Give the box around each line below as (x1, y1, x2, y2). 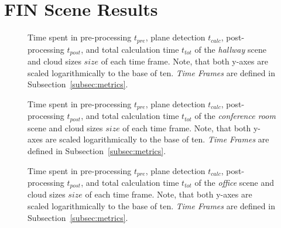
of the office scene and (194, 176, 275, 188)
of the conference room (194, 110, 276, 122)
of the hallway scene (194, 43, 266, 55)
